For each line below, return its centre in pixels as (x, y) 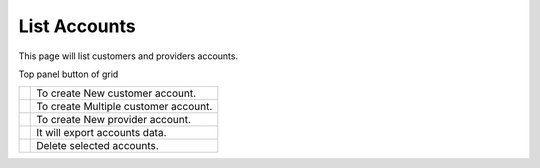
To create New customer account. (116, 93)
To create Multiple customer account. (124, 107)
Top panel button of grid (68, 74)
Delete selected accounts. (97, 146)
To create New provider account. (114, 120)
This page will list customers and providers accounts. (128, 56)
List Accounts (77, 26)
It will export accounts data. (101, 133)
